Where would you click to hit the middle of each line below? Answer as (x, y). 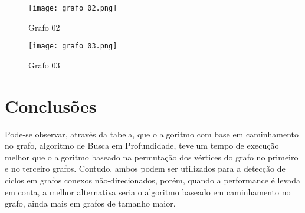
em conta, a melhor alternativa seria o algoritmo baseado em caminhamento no (148, 191)
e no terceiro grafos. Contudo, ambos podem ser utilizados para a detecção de (145, 168)
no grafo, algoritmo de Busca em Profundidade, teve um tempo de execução (142, 145)
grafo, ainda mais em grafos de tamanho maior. (90, 203)
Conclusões (51, 105)
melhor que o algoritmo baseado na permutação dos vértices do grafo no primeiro (152, 157)
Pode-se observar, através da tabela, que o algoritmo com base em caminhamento (152, 134)
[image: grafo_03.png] (73, 46)
